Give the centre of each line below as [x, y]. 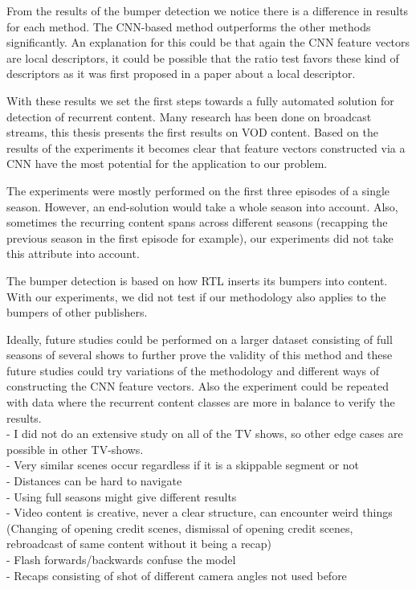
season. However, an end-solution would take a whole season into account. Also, [202, 206]
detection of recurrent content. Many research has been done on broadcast [189, 116]
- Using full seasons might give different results [122, 496]
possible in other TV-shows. [75, 449]
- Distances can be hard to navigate [94, 481]
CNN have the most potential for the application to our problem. [167, 164]
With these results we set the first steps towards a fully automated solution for [200, 100]
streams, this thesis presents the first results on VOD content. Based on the [192, 132]
